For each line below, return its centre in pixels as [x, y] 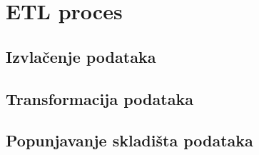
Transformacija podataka [100, 98]
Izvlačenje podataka [81, 56]
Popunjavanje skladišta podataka [129, 140]
